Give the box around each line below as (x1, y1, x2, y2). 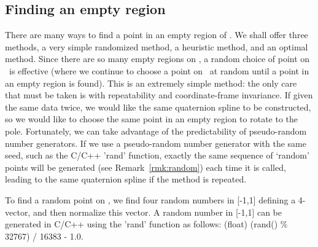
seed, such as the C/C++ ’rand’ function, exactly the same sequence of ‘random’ (5, 149, 309, 162)
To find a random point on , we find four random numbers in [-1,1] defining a (5, 193, 296, 206)
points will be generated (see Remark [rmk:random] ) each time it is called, (5, 160, 286, 173)
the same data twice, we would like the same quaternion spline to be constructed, (5, 100, 311, 113)
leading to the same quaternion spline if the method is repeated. (5, 173, 247, 186)
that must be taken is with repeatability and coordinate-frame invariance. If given (5, 88, 313, 101)
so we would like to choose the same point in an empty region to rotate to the (5, 112, 298, 125)
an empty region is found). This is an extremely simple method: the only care (5, 76, 297, 89)
